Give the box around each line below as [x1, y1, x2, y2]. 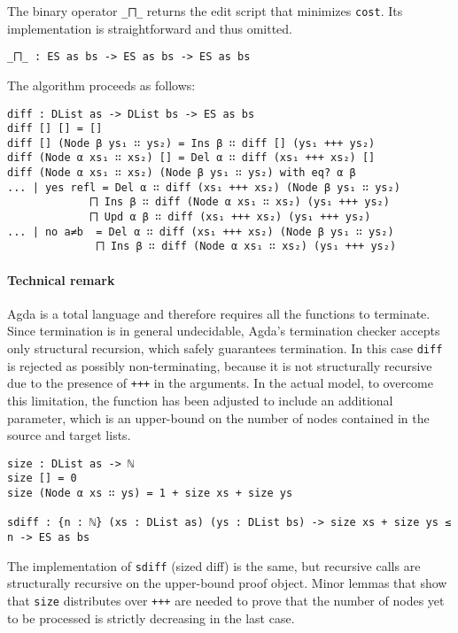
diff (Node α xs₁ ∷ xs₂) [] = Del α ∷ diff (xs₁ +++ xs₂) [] [7, 151, 376, 165]
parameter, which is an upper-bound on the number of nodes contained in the [7, 408, 430, 427]
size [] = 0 [7, 472, 77, 485]
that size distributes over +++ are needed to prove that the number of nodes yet [7, 591, 445, 609]
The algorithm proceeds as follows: [7, 75, 196, 94]
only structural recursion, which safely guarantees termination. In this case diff [7, 339, 443, 358]
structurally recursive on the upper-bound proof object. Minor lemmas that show [7, 574, 447, 592]
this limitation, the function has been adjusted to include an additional [7, 390, 393, 409]
